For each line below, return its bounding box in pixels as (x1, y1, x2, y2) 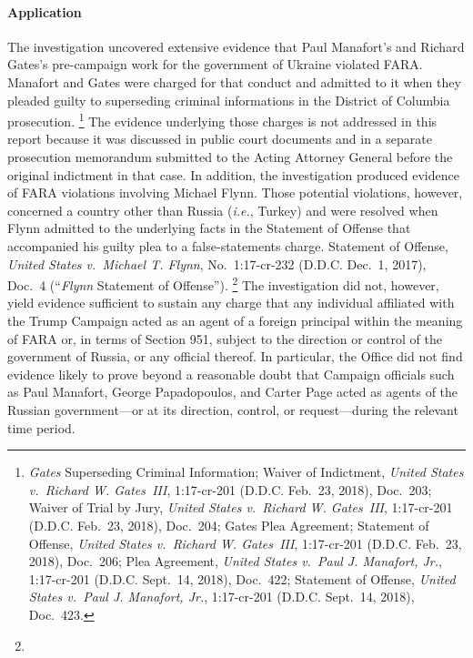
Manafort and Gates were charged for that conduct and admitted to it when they (7, 72, 461, 91)
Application (7, 2, 82, 21)
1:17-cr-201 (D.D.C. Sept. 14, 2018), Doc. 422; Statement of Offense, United (28, 569, 456, 588)
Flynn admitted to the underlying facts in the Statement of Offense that (7, 218, 411, 238)
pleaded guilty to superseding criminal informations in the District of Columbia (7, 90, 450, 109)
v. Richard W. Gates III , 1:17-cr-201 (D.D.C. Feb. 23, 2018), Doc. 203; (28, 480, 432, 499)
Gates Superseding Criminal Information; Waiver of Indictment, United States (28, 462, 464, 481)
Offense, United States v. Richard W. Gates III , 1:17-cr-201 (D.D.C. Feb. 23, (28, 533, 462, 552)
